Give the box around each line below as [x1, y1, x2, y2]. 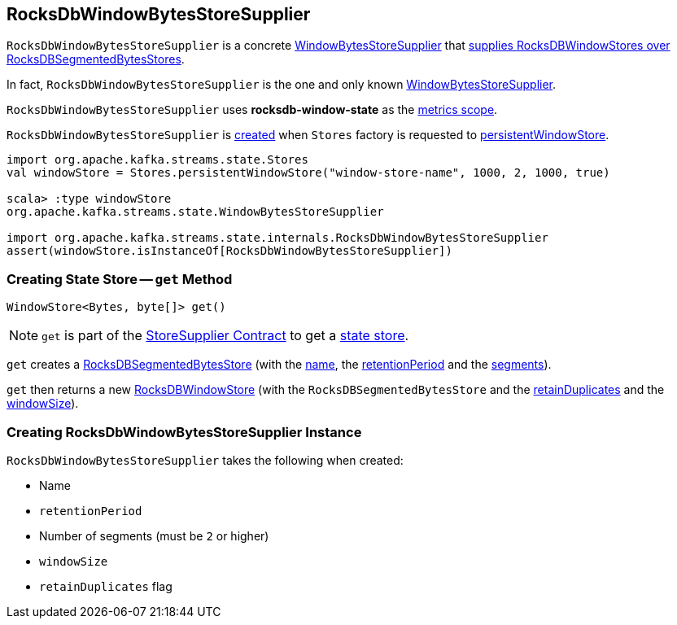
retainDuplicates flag [39, 579, 173, 593]
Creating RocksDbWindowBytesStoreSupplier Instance [7, 423, 362, 440]
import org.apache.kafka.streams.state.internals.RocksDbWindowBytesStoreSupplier [7, 231, 548, 245]
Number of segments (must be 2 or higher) [39, 528, 269, 543]
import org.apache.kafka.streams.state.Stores [7, 153, 308, 167]
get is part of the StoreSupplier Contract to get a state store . [41, 327, 409, 344]
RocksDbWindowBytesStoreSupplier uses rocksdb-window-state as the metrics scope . [7, 103, 498, 117]
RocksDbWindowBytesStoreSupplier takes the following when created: [7, 452, 404, 467]
